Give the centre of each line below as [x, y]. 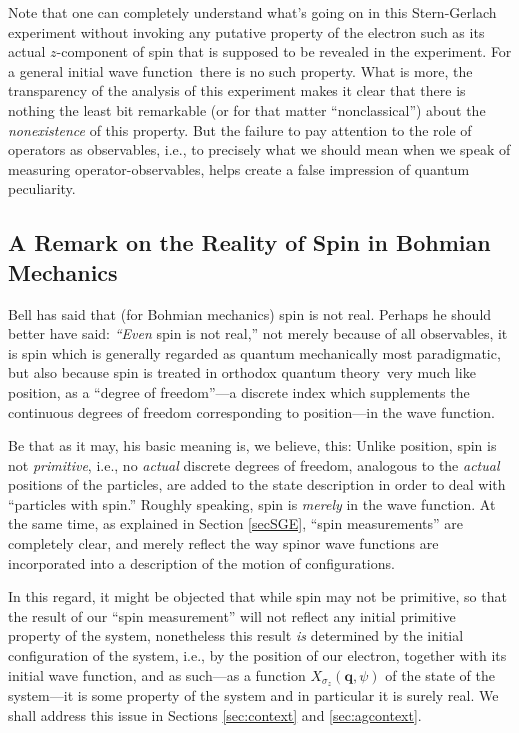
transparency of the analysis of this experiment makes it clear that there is [237, 90]
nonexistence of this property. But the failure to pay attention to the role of [240, 129]
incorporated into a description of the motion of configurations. [201, 562]
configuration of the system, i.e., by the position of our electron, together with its [257, 655]
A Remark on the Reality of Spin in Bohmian [249, 242]
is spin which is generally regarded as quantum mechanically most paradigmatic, [254, 352]
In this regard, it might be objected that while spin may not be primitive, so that [257, 596]
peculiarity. [42, 188]
